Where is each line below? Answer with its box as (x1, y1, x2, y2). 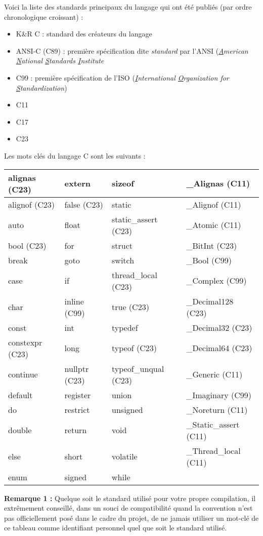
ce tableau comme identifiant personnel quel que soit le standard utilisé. (4, 522, 227, 533)
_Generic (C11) (186, 368, 243, 380)
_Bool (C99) (186, 254, 232, 266)
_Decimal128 (186, 295, 234, 307)
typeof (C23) (112, 342, 157, 354)
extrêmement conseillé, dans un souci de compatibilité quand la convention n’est (4, 503, 253, 513)
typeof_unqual (112, 362, 164, 374)
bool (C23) (8, 239, 47, 251)
